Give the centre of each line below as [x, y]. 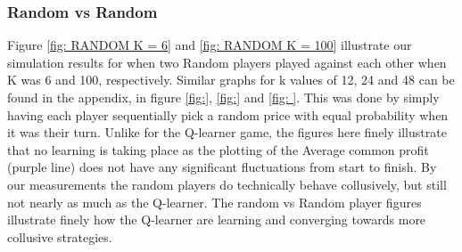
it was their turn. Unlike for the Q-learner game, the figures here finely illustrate [227, 132]
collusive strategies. [60, 236]
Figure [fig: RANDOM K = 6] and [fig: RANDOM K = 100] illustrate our [210, 45]
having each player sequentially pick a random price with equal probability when [228, 114]
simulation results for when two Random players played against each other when [227, 62]
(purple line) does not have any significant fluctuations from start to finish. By [222, 167]
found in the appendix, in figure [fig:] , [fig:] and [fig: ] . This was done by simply [223, 97]
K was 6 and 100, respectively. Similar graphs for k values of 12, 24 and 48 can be [231, 80]
